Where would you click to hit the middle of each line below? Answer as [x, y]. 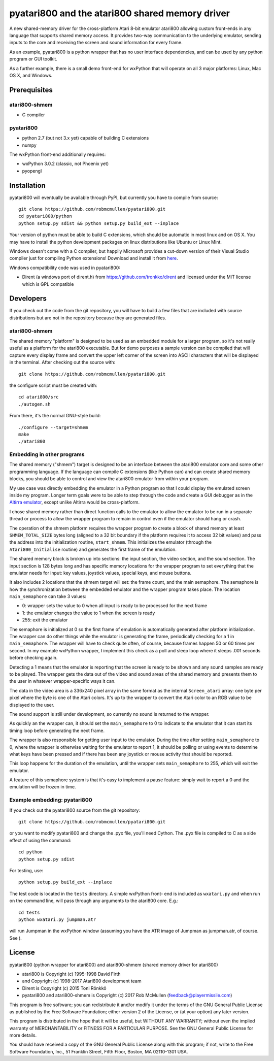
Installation [27, 185]
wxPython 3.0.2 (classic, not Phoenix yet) [65, 164]
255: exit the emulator [45, 620]
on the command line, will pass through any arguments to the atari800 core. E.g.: [94, 901]
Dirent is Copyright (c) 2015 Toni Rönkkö [64, 988]
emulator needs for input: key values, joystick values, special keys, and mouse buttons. [100, 573]
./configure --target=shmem [53, 427]
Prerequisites [31, 90]
